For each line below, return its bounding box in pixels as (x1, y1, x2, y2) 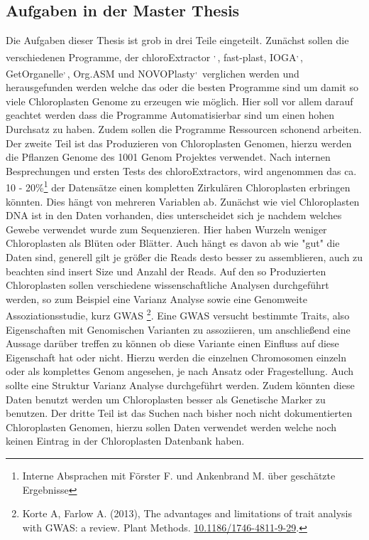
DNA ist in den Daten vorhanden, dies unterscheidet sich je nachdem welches (6, 208, 342, 223)
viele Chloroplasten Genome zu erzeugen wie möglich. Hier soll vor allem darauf (6, 93, 353, 108)
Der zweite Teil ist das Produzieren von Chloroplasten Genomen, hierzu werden (6, 135, 352, 150)
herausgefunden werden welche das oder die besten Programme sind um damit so (6, 80, 358, 95)
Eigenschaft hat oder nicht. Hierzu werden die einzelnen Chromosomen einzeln (6, 349, 346, 364)
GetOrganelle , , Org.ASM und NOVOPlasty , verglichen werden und (6, 64, 299, 80)
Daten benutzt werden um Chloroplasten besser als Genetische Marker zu (6, 391, 326, 406)
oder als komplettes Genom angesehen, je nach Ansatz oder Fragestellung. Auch (6, 364, 353, 378)
